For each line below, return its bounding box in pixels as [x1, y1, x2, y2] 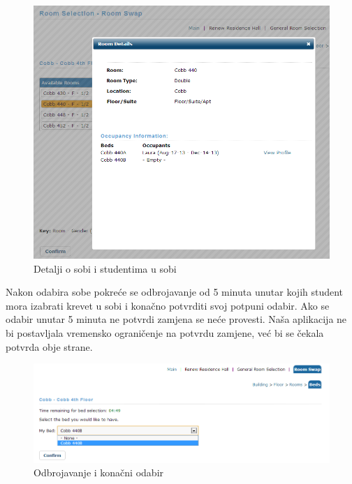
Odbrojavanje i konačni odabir [34, 465, 164, 480]
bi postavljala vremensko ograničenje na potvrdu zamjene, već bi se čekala [6, 326, 324, 340]
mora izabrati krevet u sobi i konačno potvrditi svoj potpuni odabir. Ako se [6, 298, 330, 312]
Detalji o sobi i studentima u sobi [34, 261, 177, 275]
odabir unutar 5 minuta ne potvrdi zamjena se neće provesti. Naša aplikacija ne [6, 312, 347, 326]
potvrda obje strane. [6, 339, 93, 354]
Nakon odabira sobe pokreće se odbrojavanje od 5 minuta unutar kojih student [6, 285, 344, 299]
